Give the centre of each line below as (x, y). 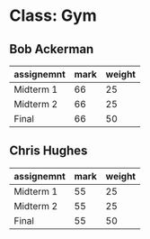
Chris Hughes (49, 151)
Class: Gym (53, 16)
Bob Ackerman (52, 49)
